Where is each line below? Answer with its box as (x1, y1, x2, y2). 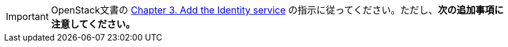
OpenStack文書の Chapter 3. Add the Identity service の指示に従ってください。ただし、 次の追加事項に (51, 4, 504, 16)
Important (6, 11, 49, 22)
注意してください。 (51, 18, 136, 30)
